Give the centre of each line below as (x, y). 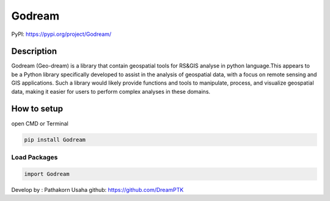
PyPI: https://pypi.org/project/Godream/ (61, 34)
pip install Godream (55, 139)
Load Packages (35, 157)
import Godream (47, 174)
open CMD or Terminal (40, 123)
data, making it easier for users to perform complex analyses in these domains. (111, 91)
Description (34, 51)
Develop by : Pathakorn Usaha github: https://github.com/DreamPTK (97, 189)
